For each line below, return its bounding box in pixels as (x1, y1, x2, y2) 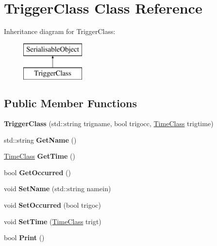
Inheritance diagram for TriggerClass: (4, 26, 116, 36)
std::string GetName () (4, 134, 77, 145)
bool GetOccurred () (4, 167, 71, 177)
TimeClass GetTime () (4, 151, 75, 161)
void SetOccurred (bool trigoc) (4, 200, 101, 210)
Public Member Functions (4, 96, 137, 111)
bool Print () (4, 232, 45, 243)
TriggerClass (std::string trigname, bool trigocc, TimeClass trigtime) (4, 118, 214, 129)
